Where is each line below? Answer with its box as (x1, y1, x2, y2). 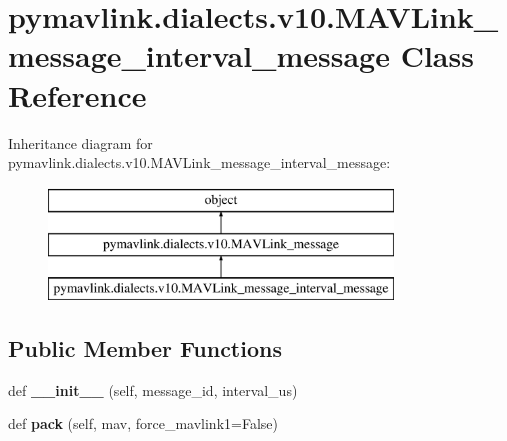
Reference (8, 74, 147, 115)
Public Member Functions (8, 333, 282, 364)
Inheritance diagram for (8, 132, 153, 153)
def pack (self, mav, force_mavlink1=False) (8, 413, 278, 434)
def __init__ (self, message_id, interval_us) (8, 379, 298, 400)
